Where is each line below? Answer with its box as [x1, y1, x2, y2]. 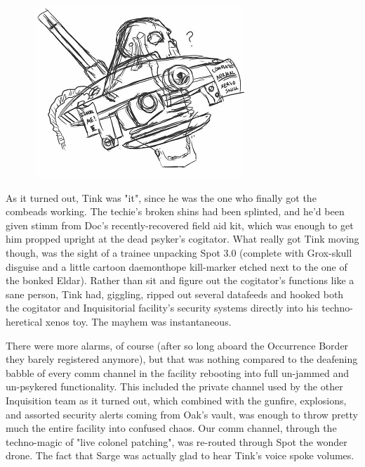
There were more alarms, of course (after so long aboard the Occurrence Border [6, 338, 349, 352]
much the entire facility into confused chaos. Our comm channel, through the [6, 421, 337, 435]
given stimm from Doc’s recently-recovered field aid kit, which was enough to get [6, 217, 354, 232]
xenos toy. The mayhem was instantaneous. [45, 314, 232, 328]
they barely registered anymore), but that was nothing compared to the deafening [6, 352, 358, 366]
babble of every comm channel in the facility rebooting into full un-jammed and [6, 365, 349, 380]
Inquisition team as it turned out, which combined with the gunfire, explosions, [6, 392, 347, 407]
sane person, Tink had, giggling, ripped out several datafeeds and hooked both [6, 286, 344, 301]
